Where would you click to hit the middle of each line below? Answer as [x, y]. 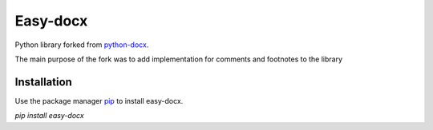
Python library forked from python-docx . [82, 45]
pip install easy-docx [49, 116]
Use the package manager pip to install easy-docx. [99, 100]
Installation [43, 82]
